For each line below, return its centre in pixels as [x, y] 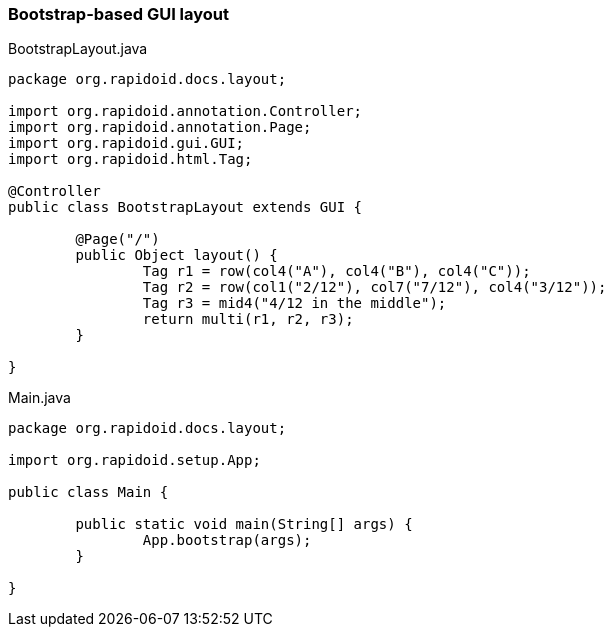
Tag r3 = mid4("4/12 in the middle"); [294, 303]
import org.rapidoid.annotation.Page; [160, 127]
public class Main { [88, 492]
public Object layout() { [176, 255]
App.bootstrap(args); [227, 540]
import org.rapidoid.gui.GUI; [126, 143]
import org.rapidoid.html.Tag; [130, 159]
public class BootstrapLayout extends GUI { [185, 207]
